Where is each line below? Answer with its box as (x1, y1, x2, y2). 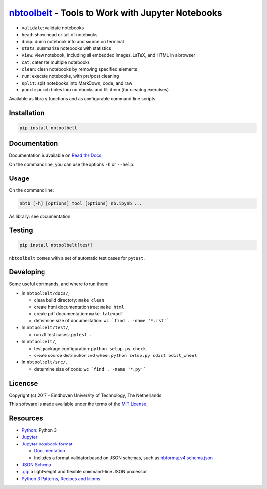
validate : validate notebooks (21, 25, 84, 31)
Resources (9, 414, 43, 422)
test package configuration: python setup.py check (34, 345, 146, 351)
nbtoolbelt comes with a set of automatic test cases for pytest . (9, 255, 145, 261)
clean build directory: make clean (34, 297, 105, 303)
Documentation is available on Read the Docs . (9, 152, 103, 158)
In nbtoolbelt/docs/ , (21, 290, 70, 296)
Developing (9, 268, 45, 276)
